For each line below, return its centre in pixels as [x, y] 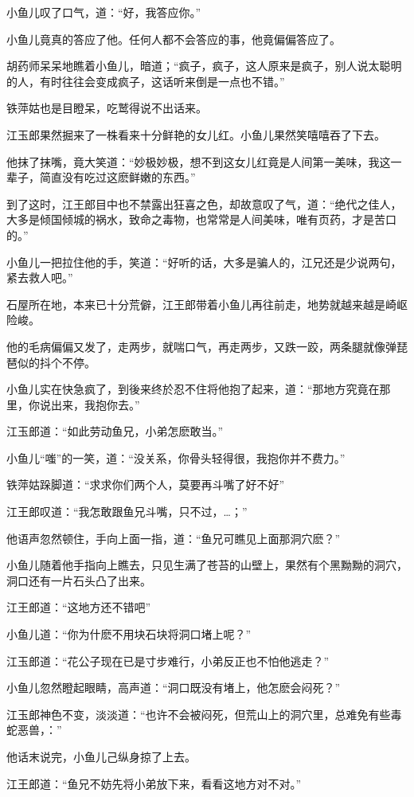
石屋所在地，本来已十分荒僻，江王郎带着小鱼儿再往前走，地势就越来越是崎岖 [207, 304]
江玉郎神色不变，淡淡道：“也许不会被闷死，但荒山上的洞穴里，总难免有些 [199, 714]
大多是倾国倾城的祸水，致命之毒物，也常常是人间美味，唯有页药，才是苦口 [201, 219]
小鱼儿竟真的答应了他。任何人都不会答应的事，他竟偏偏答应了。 [174, 39]
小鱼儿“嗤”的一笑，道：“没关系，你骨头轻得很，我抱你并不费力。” [176, 457]
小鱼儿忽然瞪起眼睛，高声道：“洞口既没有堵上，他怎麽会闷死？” [174, 688]
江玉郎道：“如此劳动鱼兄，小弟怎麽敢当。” [115, 431]
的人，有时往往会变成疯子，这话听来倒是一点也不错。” [146, 81]
